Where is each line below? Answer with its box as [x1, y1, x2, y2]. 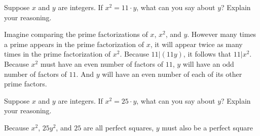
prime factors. [4, 78, 47, 89]
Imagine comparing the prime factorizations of [4, 29, 148, 39]
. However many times [187, 29, 256, 39]
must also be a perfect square [162, 122, 253, 132]
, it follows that [183, 49, 232, 59]
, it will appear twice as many [150, 38, 243, 49]
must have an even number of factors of [40, 58, 163, 69]
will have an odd [182, 58, 234, 69]
